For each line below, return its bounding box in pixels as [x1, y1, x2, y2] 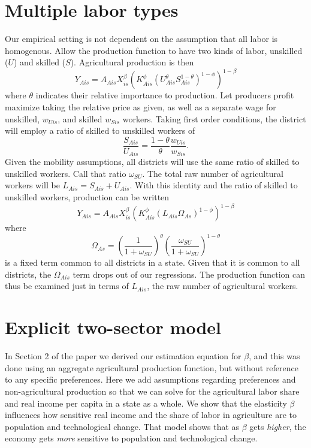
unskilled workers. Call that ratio [5, 167, 126, 179]
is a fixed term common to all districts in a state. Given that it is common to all [5, 256, 300, 269]
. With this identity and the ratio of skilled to [129, 179, 298, 191]
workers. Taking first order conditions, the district [122, 112, 306, 125]
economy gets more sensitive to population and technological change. [5, 432, 258, 444]
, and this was [249, 350, 300, 362]
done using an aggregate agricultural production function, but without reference [5, 361, 298, 374]
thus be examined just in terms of [5, 279, 129, 292]
